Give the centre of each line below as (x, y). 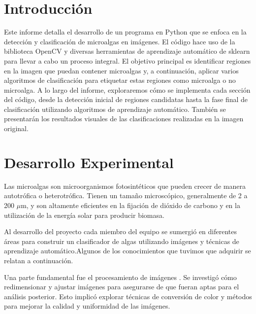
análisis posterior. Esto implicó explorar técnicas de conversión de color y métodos (128, 296)
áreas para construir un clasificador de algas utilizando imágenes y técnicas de (122, 241)
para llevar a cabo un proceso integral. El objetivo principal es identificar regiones (128, 60)
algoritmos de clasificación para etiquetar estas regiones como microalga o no (120, 80)
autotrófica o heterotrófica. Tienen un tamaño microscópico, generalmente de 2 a (126, 195)
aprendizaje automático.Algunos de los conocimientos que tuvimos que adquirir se (128, 251)
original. (16, 128)
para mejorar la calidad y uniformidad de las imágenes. (87, 306)
